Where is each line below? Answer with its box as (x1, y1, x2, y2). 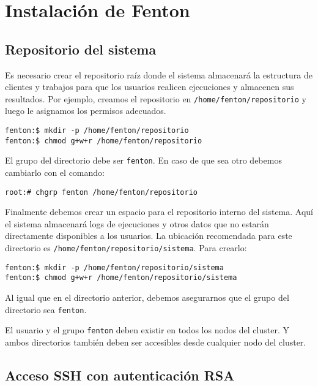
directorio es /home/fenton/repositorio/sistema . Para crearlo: (5, 241, 247, 254)
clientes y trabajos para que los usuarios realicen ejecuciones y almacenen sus (5, 80, 294, 93)
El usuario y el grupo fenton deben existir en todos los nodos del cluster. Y (5, 324, 289, 336)
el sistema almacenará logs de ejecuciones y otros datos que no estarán (5, 217, 269, 230)
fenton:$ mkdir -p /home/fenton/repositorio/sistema (5, 263, 224, 272)
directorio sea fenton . (5, 303, 87, 316)
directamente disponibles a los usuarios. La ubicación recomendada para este (5, 229, 292, 242)
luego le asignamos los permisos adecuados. (5, 104, 166, 117)
